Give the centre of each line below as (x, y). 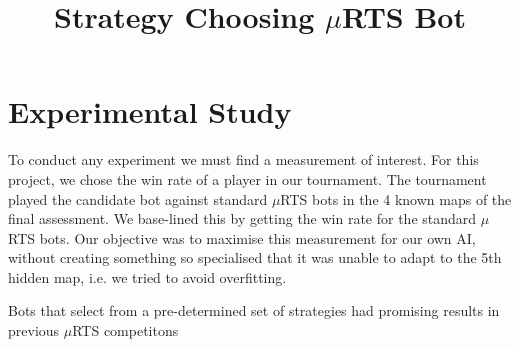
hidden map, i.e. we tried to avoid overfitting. (147, 276)
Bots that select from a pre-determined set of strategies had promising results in (254, 310)
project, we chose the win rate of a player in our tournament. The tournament (247, 178)
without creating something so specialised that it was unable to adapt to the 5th (255, 257)
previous (34, 330)
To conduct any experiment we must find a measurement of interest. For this (243, 159)
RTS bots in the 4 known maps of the (396, 198)
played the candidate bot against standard (138, 198)
